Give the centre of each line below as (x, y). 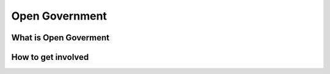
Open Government (59, 16)
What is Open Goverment (61, 38)
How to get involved (50, 57)
